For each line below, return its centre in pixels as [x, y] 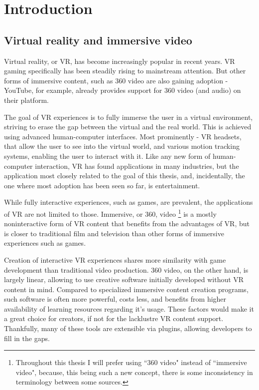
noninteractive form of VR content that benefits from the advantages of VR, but [127, 223]
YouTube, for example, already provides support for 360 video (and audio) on [123, 90]
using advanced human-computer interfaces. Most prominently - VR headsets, [123, 136]
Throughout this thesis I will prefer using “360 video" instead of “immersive [131, 362]
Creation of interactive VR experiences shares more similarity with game [115, 259]
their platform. [26, 100]
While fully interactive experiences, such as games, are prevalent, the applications [129, 202]
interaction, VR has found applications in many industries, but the [137, 166]
